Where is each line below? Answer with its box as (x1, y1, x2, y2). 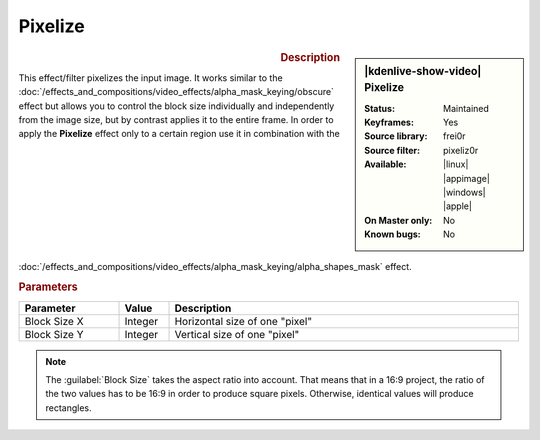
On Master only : (364, 214, 433, 226)
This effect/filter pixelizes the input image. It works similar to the (18, 71, 284, 84)
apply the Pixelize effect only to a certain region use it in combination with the (18, 128, 340, 140)
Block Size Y (24, 327, 84, 341)
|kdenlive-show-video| (364, 64, 482, 78)
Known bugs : (364, 228, 422, 240)
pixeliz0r (443, 144, 479, 156)
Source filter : (364, 144, 420, 156)
